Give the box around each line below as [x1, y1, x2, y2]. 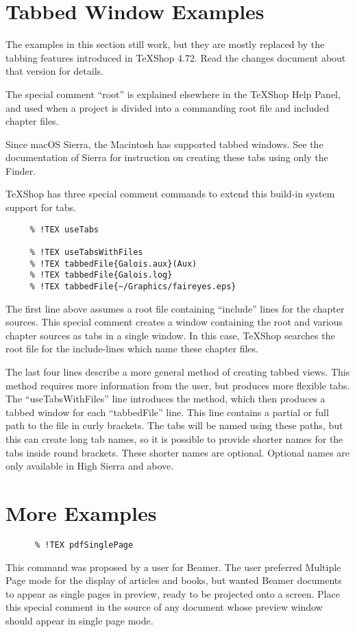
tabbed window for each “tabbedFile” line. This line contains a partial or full [5, 404, 329, 419]
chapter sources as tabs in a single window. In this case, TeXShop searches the [5, 328, 335, 342]
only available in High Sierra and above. [5, 459, 174, 473]
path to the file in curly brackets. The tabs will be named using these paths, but [5, 418, 343, 433]
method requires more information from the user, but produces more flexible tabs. [5, 378, 350, 392]
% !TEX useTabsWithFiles [29, 247, 143, 257]
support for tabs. [5, 200, 76, 215]
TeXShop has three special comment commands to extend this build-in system [5, 186, 335, 201]
